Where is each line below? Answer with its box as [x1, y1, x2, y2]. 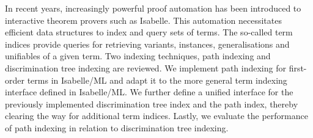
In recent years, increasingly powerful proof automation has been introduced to [5, 2, 301, 14]
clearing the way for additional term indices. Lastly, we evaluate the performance [5, 109, 308, 122]
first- [289, 61, 307, 74]
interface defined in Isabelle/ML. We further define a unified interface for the [5, 85, 293, 98]
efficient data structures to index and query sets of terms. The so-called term [5, 26, 293, 38]
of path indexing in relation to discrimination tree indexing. [5, 121, 229, 134]
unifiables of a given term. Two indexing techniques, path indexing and [5, 49, 271, 62]
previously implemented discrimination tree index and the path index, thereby [5, 97, 298, 110]
